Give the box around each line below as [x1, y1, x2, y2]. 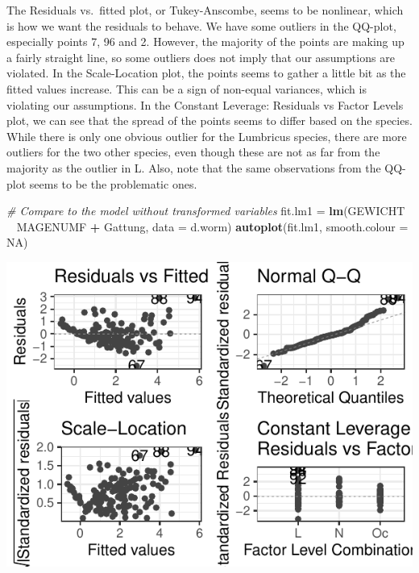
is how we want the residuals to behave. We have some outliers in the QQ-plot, [6, 17, 396, 34]
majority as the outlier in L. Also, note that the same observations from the [6, 159, 381, 176]
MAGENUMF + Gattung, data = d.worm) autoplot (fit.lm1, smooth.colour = [16, 218, 409, 235]
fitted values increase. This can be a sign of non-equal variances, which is [6, 80, 367, 97]
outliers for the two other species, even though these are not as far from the [6, 143, 380, 160]
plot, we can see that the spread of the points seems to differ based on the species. [6, 112, 413, 129]
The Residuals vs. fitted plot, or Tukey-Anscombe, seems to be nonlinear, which [6, 2, 404, 18]
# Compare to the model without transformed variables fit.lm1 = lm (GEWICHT [6, 202, 405, 219]
